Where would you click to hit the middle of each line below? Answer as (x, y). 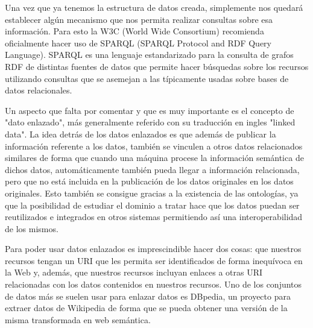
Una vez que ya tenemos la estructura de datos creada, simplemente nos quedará (154, 7)
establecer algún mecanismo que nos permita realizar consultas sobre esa (139, 19)
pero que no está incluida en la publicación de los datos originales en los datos (149, 181)
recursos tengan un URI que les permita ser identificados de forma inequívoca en (154, 260)
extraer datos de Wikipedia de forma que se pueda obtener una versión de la (146, 308)
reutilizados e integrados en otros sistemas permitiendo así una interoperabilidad (154, 217)
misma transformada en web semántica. (78, 319)
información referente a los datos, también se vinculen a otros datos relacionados (154, 146)
